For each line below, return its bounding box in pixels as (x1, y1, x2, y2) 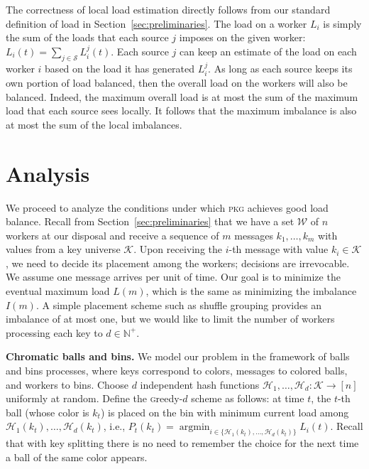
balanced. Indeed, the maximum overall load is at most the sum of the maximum (6, 89, 358, 104)
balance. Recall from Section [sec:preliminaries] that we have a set (6, 214, 294, 229)
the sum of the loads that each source (6, 30, 169, 45)
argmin (179, 422, 210, 433)
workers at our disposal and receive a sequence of (6, 227, 219, 242)
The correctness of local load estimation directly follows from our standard (6, 2, 331, 16)
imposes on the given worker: (179, 30, 306, 45)
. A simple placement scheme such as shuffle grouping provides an (35, 297, 322, 312)
